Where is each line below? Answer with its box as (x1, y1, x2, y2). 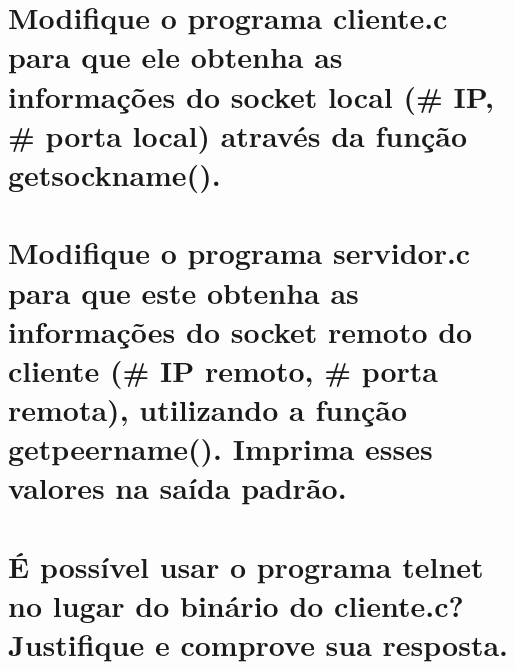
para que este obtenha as (8, 271, 359, 312)
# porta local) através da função (8, 114, 468, 155)
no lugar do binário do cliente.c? (8, 585, 464, 625)
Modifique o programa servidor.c (8, 232, 471, 273)
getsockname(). (8, 153, 221, 194)
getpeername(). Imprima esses (8, 428, 433, 469)
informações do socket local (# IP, (8, 75, 494, 116)
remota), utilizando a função (8, 389, 408, 430)
